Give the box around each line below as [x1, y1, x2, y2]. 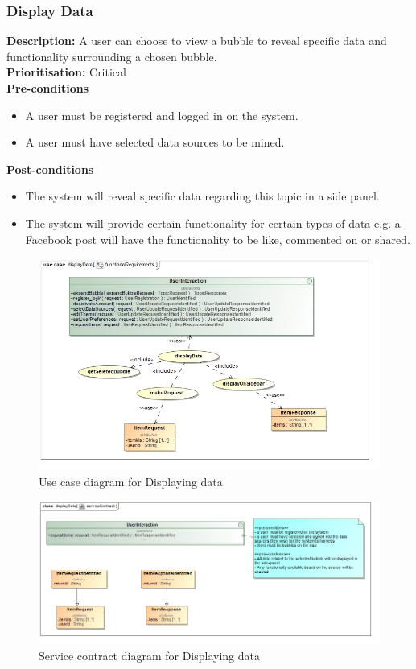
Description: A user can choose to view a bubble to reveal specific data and [6, 32, 387, 49]
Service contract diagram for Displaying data [39, 647, 261, 664]
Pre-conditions [6, 80, 89, 96]
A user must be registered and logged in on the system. [25, 106, 299, 123]
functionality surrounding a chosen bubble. [6, 47, 217, 64]
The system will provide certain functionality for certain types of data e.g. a [25, 214, 401, 231]
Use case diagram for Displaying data [39, 473, 223, 489]
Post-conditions [6, 160, 94, 177]
